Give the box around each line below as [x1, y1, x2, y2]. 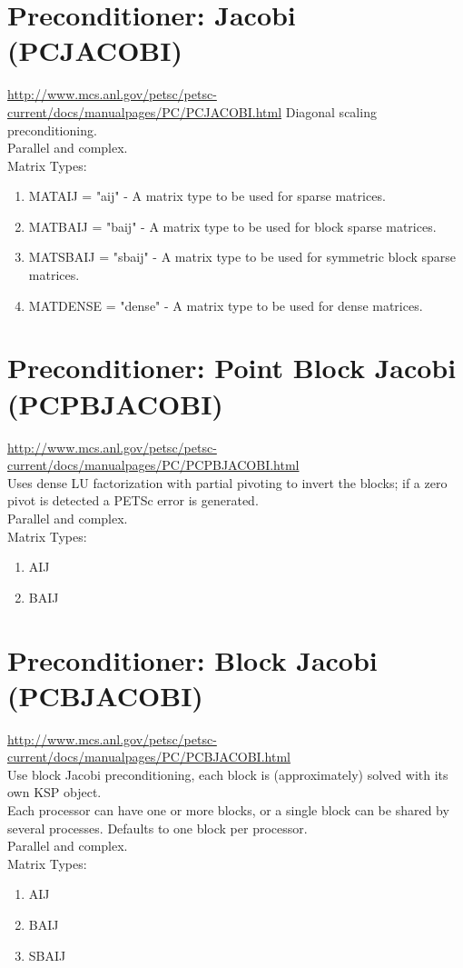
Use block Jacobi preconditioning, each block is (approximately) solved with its [7, 764, 448, 783]
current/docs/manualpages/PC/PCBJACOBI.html [7, 747, 291, 766]
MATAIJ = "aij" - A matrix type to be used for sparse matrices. [28, 186, 386, 205]
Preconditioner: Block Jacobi [7, 641, 378, 678]
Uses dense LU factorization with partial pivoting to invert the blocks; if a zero [7, 473, 448, 492]
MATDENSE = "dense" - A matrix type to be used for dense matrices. [28, 295, 423, 314]
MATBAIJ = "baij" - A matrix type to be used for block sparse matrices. [28, 216, 437, 235]
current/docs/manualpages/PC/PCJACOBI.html [7, 102, 282, 121]
